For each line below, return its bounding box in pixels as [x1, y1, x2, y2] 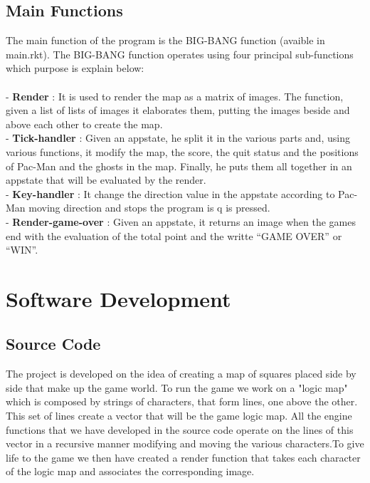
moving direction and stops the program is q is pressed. [28, 200, 270, 215]
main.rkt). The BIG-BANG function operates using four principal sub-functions [6, 46, 354, 61]
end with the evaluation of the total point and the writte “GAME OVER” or [6, 228, 342, 243]
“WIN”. [6, 242, 38, 257]
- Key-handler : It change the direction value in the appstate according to [6, 186, 335, 201]
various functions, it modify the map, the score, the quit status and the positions [6, 144, 359, 159]
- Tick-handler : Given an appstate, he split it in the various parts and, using [6, 130, 350, 145]
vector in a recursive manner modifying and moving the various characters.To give [6, 436, 364, 451]
